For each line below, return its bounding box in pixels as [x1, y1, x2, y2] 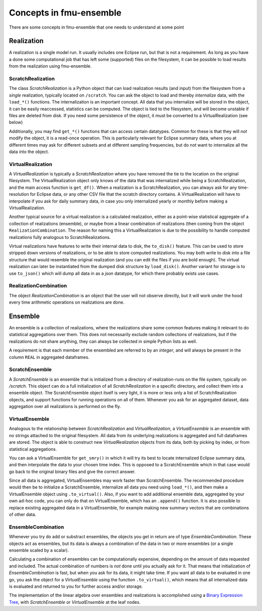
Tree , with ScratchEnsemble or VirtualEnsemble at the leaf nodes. [9, 599, 141, 605]
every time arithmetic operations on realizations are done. [9, 299, 125, 305]
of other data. [9, 511, 36, 517]
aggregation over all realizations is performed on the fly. [9, 404, 121, 409]
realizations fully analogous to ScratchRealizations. [9, 234, 111, 240]
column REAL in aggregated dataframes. [9, 354, 90, 360]
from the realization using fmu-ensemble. [9, 63, 92, 69]
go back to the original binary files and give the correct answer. [9, 469, 136, 475]
